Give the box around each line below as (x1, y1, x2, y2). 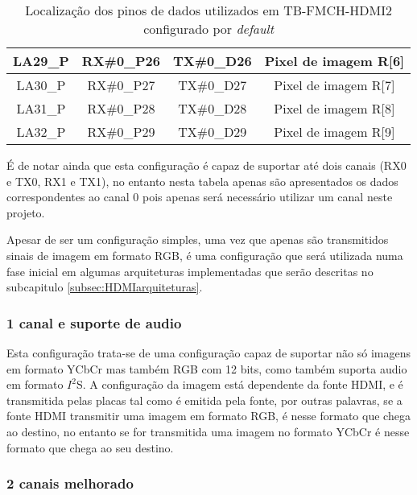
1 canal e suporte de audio (6, 312, 182, 332)
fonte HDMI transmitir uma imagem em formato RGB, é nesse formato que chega (6, 407, 411, 424)
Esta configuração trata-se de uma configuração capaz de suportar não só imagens (6, 344, 411, 361)
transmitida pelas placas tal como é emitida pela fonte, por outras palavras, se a (6, 391, 403, 408)
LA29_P (13, 52, 69, 70)
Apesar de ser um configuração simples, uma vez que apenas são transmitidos (6, 231, 389, 248)
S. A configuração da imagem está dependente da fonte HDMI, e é (76, 376, 403, 393)
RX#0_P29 (87, 122, 155, 141)
